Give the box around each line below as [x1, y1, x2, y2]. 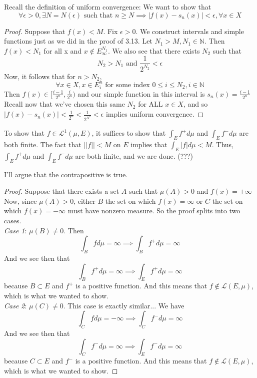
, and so [183, 99, 208, 109]
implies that [130, 139, 167, 149]
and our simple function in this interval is [77, 88, 205, 99]
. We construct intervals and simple [135, 26, 244, 36]
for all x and [43, 45, 82, 56]
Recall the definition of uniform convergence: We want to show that [4, 2, 211, 12]
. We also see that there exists [107, 45, 200, 56]
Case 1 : [4, 225, 27, 235]
